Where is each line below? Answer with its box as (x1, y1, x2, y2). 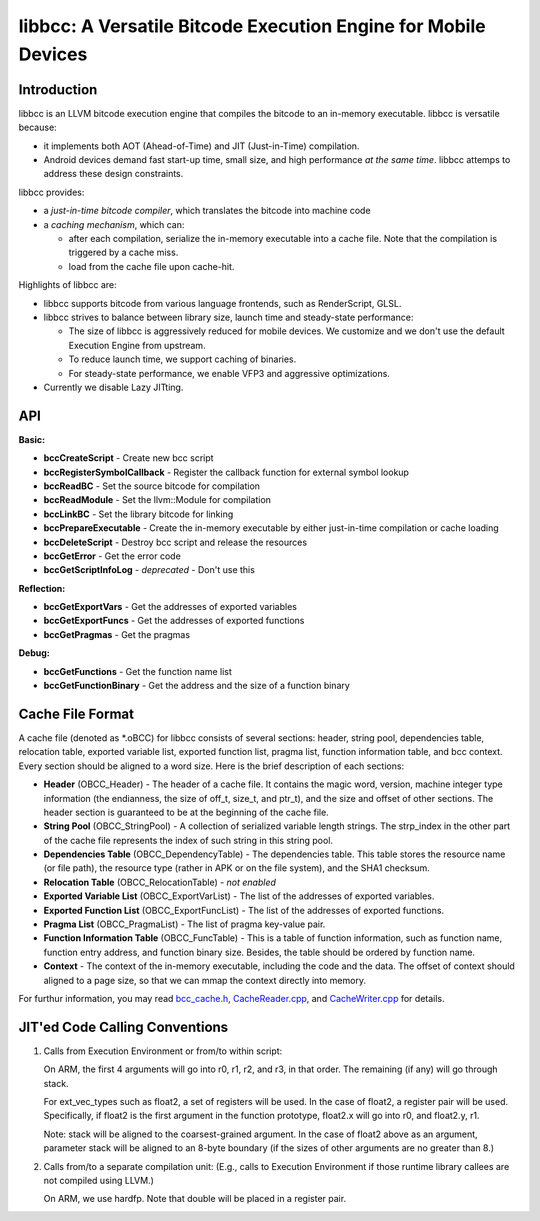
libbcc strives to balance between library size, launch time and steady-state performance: (43, 311, 414, 323)
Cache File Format (18, 705, 135, 722)
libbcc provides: (18, 186, 85, 198)
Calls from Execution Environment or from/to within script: (43, 1045, 283, 1057)
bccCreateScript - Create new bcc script (43, 452, 214, 464)
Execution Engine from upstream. (68, 339, 206, 351)
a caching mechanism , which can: (43, 218, 185, 230)
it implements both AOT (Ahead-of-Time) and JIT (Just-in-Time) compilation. (43, 140, 360, 152)
